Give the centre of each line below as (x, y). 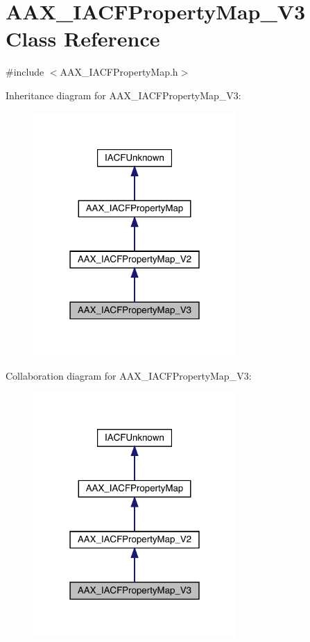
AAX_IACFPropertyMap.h (119, 72)
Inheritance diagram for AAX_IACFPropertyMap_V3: (123, 95)
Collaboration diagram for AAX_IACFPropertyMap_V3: (129, 375)
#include (25, 72)
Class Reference (83, 39)
